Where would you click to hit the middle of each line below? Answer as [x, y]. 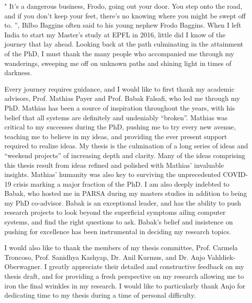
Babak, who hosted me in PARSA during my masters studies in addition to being [126, 193]
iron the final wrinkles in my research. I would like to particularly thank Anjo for [125, 285]
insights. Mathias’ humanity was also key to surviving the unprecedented [113, 174]
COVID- [235, 174]
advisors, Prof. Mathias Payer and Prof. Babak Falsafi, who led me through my [122, 98]
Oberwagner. [23, 266]
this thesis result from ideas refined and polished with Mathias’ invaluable [114, 165]
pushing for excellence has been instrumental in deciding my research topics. [118, 231]
